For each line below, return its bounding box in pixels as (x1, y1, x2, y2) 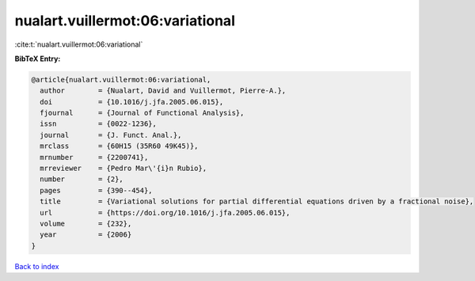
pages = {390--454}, (40, 186, 154, 195)
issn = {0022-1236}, (40, 120, 158, 128)
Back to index (14, 261, 59, 271)
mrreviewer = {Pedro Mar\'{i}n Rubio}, (40, 164, 207, 173)
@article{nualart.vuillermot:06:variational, (31, 75, 211, 84)
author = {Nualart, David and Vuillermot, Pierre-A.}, (40, 86, 287, 95)
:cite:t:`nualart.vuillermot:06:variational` (14, 40, 143, 49)
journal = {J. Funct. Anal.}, (40, 131, 182, 139)
